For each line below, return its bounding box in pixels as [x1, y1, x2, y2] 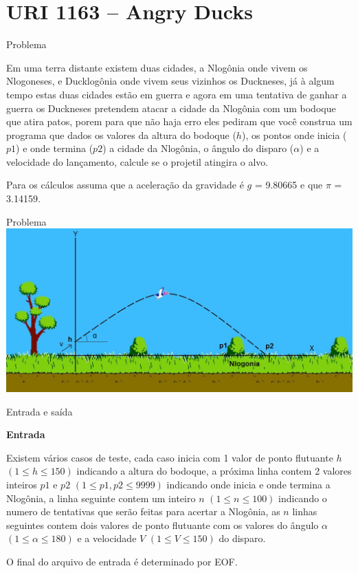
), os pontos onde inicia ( [241, 127, 347, 142]
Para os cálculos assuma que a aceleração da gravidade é [6, 177, 244, 192]
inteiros [6, 477, 37, 491]
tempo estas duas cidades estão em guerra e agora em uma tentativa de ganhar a [6, 87, 347, 101]
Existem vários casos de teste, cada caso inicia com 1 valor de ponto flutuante [6, 450, 333, 464]
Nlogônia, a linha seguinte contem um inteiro [6, 490, 196, 505]
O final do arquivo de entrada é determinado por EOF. [6, 554, 238, 568]
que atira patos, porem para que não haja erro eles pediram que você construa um [6, 114, 353, 129]
